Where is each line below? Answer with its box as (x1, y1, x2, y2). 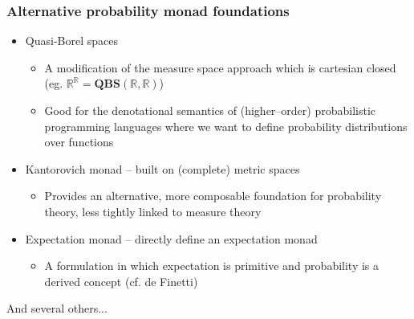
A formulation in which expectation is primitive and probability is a (44, 257, 379, 274)
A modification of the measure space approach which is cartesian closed (44, 59, 396, 76)
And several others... (6, 300, 108, 317)
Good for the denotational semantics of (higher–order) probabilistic (44, 102, 376, 118)
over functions (44, 133, 114, 150)
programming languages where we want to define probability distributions (44, 117, 408, 134)
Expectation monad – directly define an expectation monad (25, 230, 318, 247)
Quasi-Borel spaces (25, 32, 118, 49)
